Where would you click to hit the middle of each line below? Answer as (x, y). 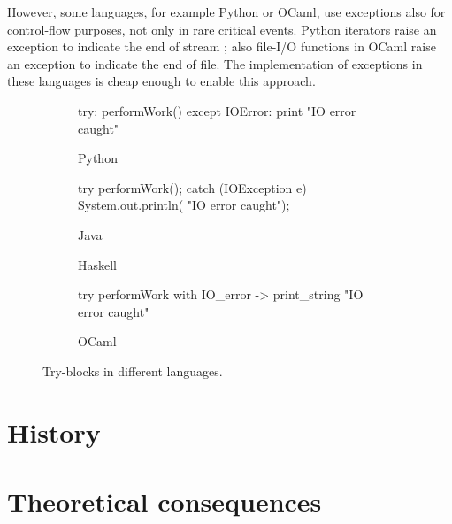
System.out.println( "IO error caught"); (184, 205)
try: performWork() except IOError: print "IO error (217, 110)
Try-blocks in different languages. (133, 370)
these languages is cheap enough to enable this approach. (161, 81)
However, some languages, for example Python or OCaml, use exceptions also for (226, 12)
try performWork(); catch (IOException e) (192, 187)
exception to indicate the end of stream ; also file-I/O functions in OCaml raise (222, 46)
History (54, 432)
